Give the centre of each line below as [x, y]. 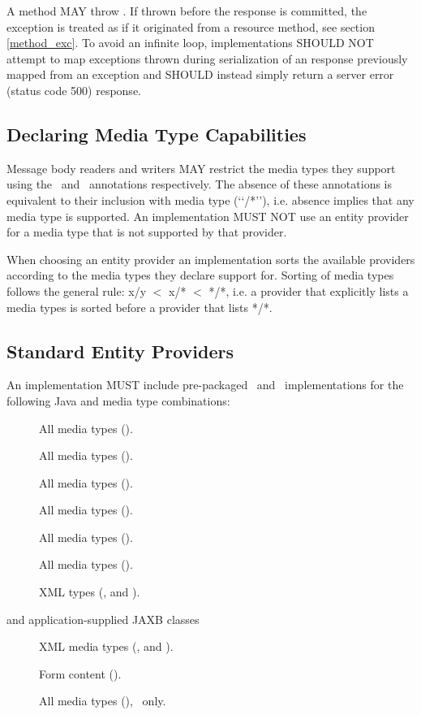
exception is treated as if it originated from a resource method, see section [191, 26]
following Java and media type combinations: [118, 400]
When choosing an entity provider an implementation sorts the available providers [211, 259]
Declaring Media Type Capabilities [157, 134]
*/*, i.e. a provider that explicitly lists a [309, 290]
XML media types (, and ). [106, 646]
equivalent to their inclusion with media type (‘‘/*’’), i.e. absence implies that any [210, 199]
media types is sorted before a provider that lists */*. [140, 307]
